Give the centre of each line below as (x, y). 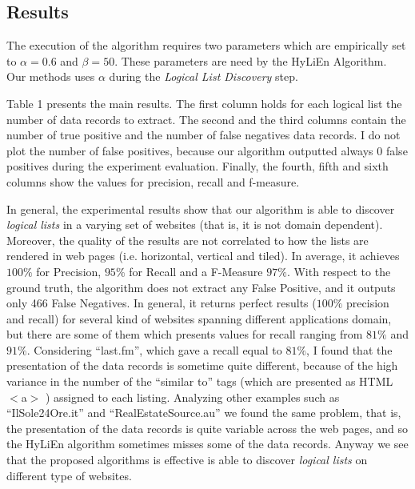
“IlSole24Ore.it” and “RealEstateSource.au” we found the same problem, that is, (204, 413)
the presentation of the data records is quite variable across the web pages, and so (207, 428)
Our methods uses (51, 76)
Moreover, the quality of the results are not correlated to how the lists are (188, 240)
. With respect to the (339, 271)
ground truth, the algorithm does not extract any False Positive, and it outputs (201, 287)
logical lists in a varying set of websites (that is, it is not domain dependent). (195, 224)
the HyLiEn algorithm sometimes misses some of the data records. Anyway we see (207, 444)
